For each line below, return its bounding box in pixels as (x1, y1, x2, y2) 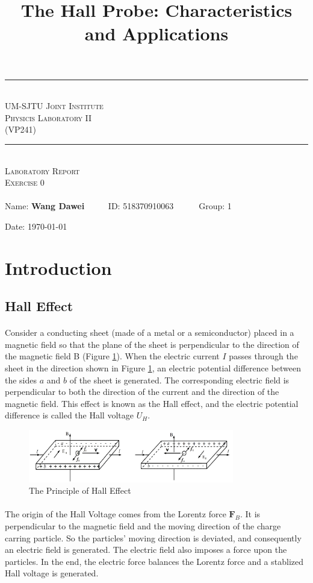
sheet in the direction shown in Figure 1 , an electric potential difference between (5, 362, 302, 374)
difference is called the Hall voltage (5, 409, 134, 421)
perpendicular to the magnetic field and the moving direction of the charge (5, 520, 281, 532)
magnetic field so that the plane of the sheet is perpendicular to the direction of (5, 338, 299, 350)
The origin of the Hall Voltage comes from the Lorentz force (5, 508, 226, 520)
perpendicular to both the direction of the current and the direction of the (5, 385, 279, 398)
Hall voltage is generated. (5, 567, 99, 579)
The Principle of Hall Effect (29, 484, 131, 497)
